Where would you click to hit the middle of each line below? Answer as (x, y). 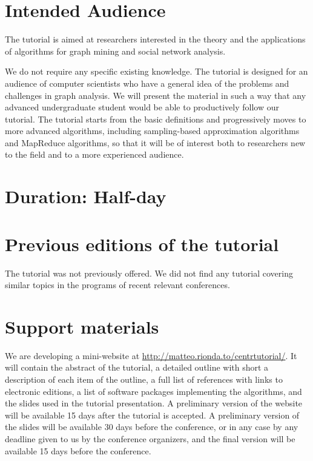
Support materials (82, 326)
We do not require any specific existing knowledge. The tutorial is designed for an (156, 71)
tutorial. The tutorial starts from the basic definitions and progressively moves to (156, 119)
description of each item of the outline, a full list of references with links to (144, 379)
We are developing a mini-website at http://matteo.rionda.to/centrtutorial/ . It (151, 355)
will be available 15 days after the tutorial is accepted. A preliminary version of (152, 415)
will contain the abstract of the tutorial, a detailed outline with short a (137, 367)
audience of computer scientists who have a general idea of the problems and (147, 83)
